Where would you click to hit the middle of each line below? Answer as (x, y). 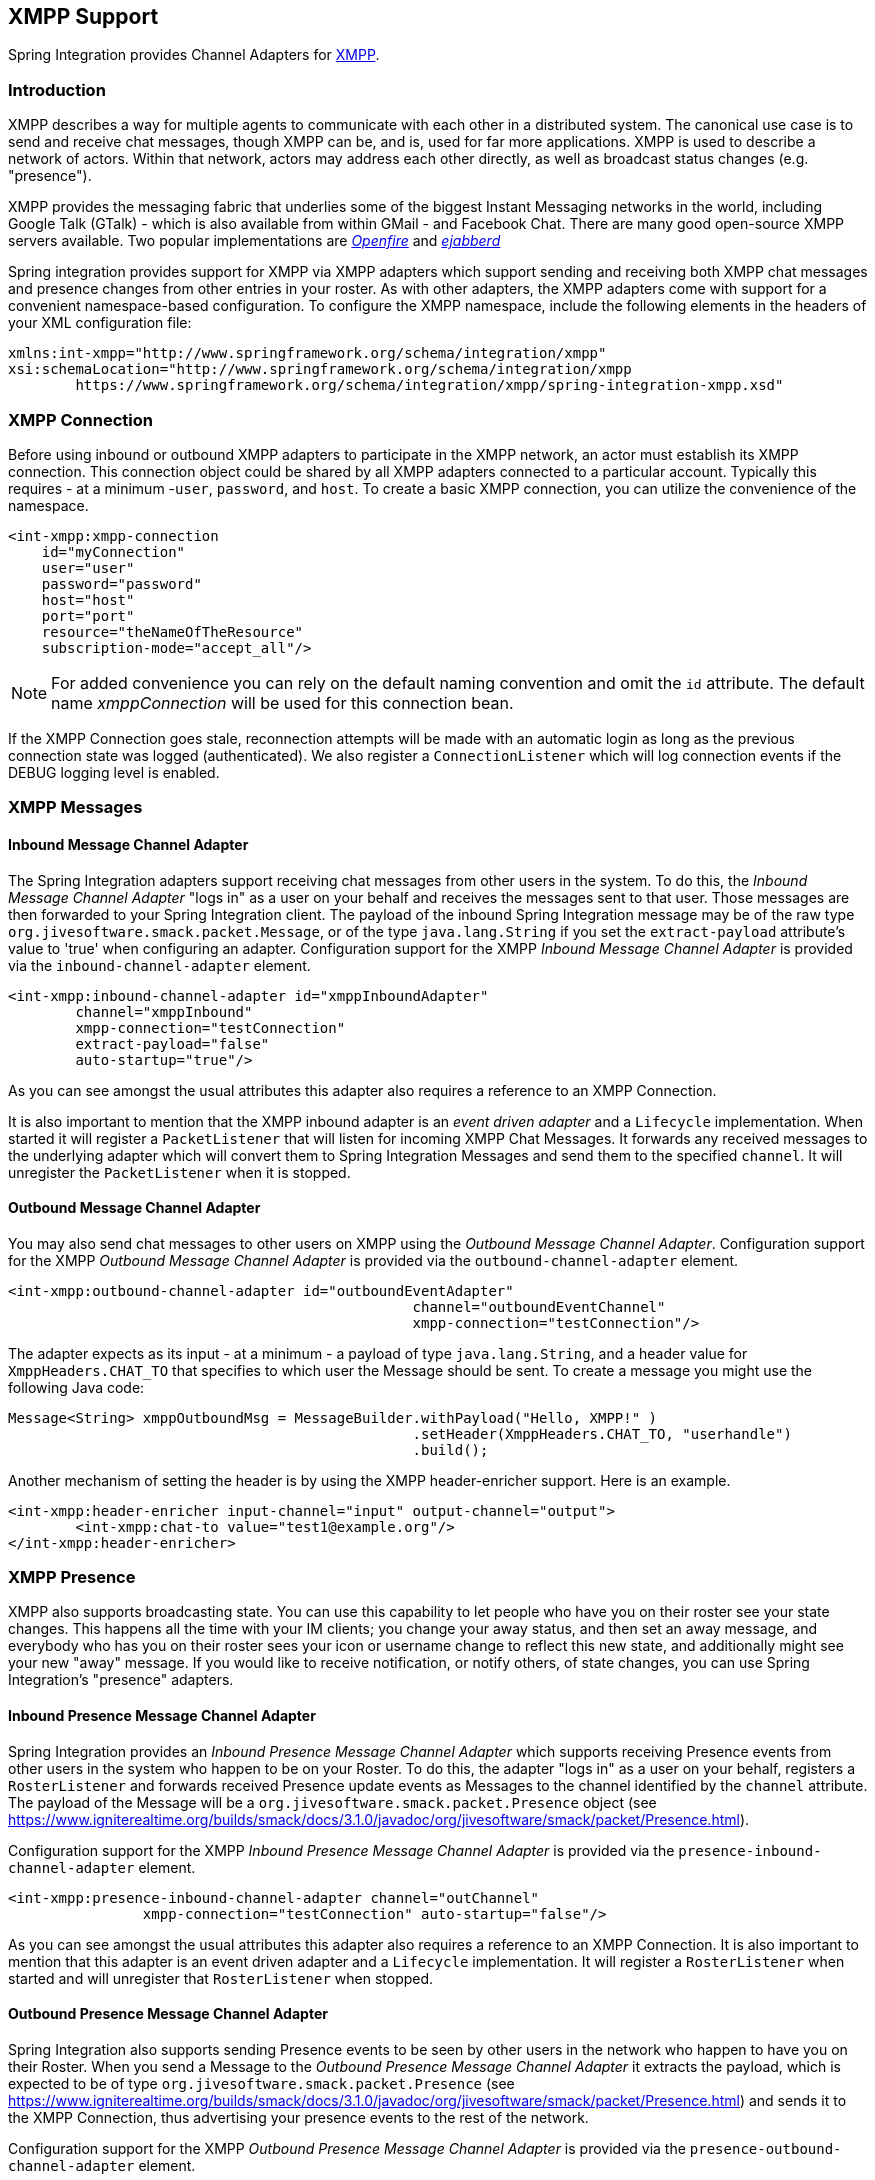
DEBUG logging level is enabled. (114, 772)
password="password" (121, 583)
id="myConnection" (113, 551)
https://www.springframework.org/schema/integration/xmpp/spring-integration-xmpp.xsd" (429, 385)
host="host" (88, 599)
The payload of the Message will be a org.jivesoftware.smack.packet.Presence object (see (332, 1802)
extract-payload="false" (172, 1043)
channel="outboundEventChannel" (539, 1306)
